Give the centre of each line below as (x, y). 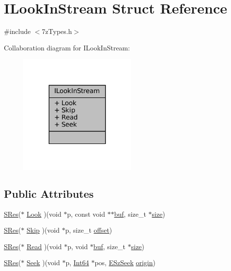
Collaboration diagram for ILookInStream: (67, 47)
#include (17, 31)
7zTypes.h (57, 31)
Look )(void (44, 214)
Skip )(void (43, 230)
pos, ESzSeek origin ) (125, 263)
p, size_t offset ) (89, 230)
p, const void (86, 214)
